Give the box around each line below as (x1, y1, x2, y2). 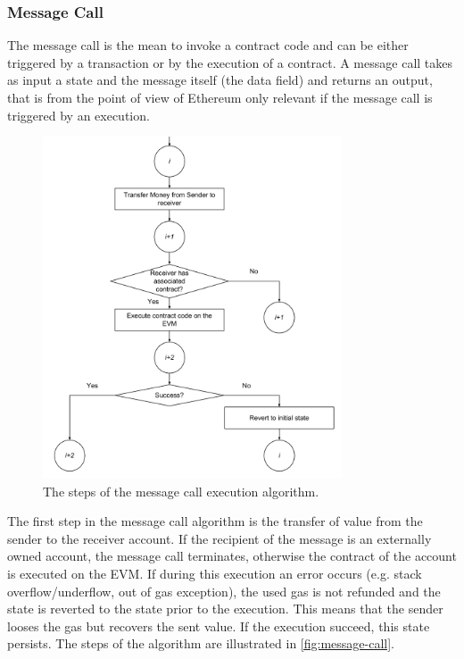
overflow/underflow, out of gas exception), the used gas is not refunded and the (7, 581, 441, 600)
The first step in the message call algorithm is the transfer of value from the (7, 512, 423, 530)
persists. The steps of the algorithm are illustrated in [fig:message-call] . (7, 634, 394, 653)
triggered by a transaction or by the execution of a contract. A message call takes (7, 53, 452, 71)
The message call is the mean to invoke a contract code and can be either (7, 36, 409, 54)
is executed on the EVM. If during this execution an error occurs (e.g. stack (7, 563, 422, 582)
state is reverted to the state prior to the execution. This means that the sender (7, 599, 443, 618)
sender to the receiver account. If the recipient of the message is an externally (7, 529, 432, 547)
